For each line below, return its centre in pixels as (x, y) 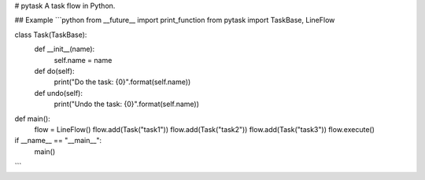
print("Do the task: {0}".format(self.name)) (122, 82)
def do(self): (54, 71)
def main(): (32, 119)
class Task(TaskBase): (51, 35)
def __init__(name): (65, 49)
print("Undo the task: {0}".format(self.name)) (127, 104)
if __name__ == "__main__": (58, 141)
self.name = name (83, 60)
